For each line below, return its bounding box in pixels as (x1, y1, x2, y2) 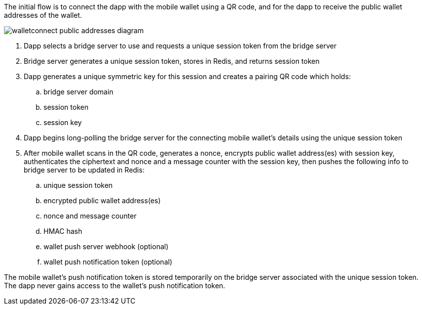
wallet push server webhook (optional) (43, 242, 169, 251)
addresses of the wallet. (4, 11, 82, 19)
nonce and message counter (43, 212, 137, 220)
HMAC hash (43, 227, 83, 235)
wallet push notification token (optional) (43, 258, 172, 266)
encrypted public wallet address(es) (43, 196, 161, 205)
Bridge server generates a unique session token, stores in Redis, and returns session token (24, 57, 320, 65)
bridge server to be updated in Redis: (24, 166, 145, 174)
